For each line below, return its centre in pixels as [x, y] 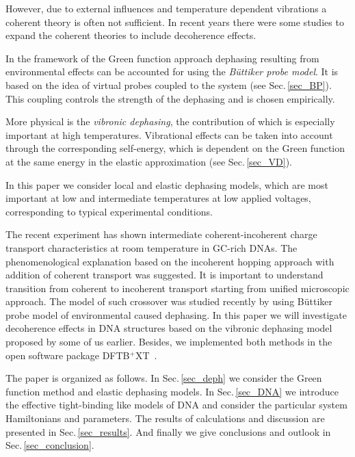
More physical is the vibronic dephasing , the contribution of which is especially [170, 121]
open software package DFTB [68, 355]
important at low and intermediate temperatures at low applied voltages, [158, 198]
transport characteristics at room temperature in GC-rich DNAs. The [152, 247]
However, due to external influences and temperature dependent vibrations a [166, 8]
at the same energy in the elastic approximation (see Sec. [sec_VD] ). [149, 161]
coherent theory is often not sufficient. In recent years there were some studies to [175, 22]
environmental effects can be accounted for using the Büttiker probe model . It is [172, 71]
